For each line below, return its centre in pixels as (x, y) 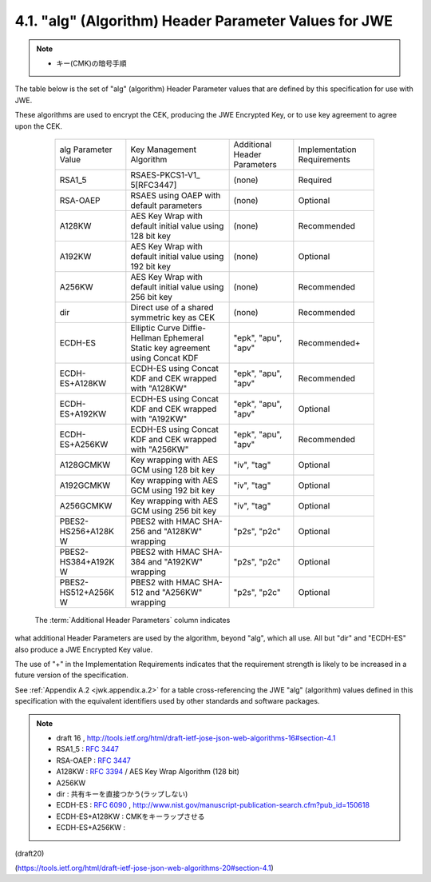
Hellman (146, 337)
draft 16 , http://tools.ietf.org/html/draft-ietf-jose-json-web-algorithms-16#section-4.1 (196, 738)
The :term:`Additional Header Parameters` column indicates (132, 620)
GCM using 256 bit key (174, 510)
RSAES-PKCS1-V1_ (165, 174)
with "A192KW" (159, 418)
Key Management (164, 150)
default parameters (166, 206)
